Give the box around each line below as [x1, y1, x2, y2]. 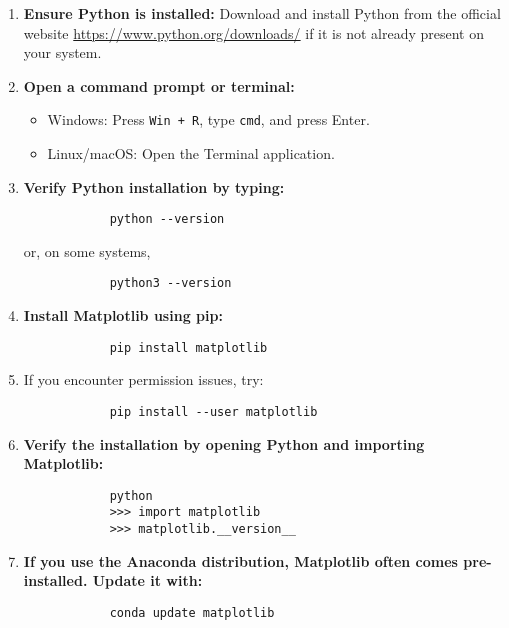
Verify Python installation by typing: [23, 176, 285, 197]
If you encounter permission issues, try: [23, 369, 264, 390]
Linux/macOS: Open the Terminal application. [47, 143, 335, 164]
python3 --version [109, 276, 232, 291]
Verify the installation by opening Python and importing [23, 433, 425, 454]
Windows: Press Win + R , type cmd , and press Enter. [47, 109, 370, 130]
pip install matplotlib [109, 340, 268, 355]
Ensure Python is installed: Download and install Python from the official [23, 3, 501, 23]
